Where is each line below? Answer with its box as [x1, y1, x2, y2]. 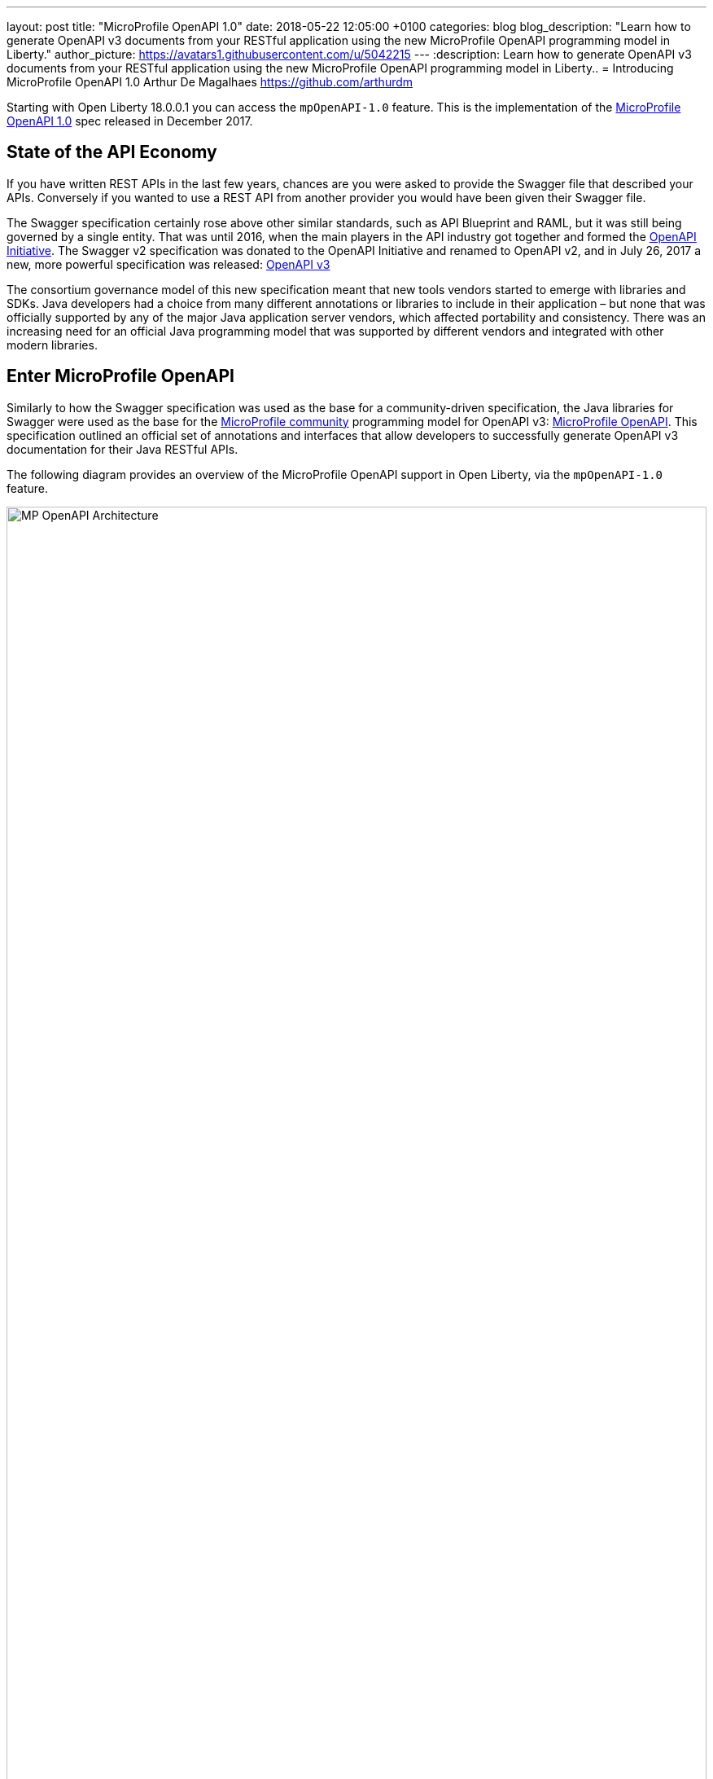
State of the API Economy [7, 142, 217, 163]
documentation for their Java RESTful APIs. [7, 441, 238, 456]
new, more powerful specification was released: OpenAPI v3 [7, 257, 330, 271]
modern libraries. [7, 337, 98, 352]
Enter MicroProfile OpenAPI [7, 366, 234, 387]
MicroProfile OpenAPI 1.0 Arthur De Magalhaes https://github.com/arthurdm [7, 75, 413, 89]
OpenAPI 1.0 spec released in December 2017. [7, 114, 253, 128]
